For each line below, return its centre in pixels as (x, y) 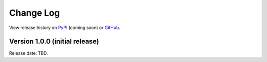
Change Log (35, 13)
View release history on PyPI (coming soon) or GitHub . (65, 28)
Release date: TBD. (28, 53)
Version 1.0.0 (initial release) (54, 42)
